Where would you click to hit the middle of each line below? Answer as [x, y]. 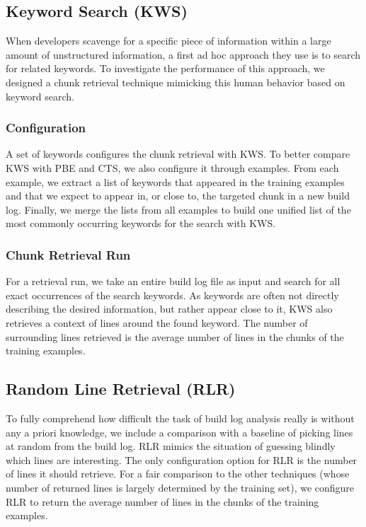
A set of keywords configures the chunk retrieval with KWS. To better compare [178, 154]
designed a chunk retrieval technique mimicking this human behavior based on [176, 82]
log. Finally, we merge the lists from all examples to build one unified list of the [178, 209]
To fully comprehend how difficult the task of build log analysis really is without [180, 418]
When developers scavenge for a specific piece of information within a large [168, 41]
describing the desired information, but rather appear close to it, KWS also [169, 309]
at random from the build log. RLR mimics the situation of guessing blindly [171, 446]
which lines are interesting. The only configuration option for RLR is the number [182, 459]
